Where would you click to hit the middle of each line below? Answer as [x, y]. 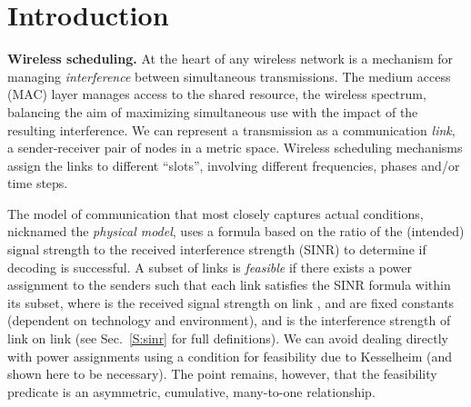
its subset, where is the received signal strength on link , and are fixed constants [231, 302]
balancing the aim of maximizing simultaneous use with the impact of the [213, 111]
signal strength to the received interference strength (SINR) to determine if [217, 249]
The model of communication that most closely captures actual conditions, [215, 213]
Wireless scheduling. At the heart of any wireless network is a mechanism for [230, 59]
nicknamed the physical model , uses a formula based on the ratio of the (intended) [236, 231]
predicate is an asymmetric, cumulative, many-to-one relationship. [191, 391]
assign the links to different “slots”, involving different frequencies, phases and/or [234, 165]
